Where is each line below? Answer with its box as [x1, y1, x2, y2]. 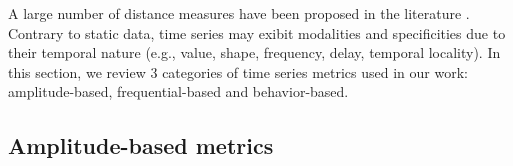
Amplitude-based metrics [8, 130, 274, 161]
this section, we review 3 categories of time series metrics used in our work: [8, 61, 468, 82]
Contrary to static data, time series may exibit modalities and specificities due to [8, 22, 506, 43]
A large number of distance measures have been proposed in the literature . [8, 3, 470, 23]
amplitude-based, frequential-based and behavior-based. [8, 81, 349, 102]
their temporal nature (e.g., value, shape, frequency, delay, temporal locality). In [8, 42, 501, 63]
